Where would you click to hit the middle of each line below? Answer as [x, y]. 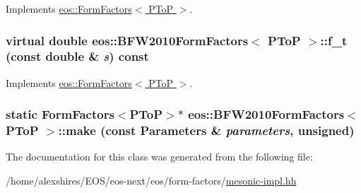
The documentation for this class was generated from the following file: [159, 157]
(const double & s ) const [77, 56]
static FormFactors [60, 114]
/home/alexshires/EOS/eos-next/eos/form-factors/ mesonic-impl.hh [151, 181]
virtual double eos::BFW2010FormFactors [127, 40]
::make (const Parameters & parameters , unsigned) [206, 130]
